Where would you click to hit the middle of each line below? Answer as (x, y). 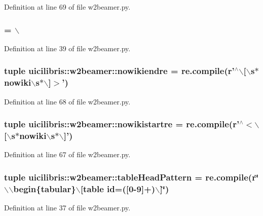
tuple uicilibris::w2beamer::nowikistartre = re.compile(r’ (122, 124)
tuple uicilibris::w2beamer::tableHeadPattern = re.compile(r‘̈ (131, 177)
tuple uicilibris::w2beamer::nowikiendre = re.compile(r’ (119, 71)
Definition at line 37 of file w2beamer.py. (67, 208)
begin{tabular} (45, 188)
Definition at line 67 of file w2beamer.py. (67, 154)
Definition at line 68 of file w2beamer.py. (67, 101)
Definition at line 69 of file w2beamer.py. (67, 7)
